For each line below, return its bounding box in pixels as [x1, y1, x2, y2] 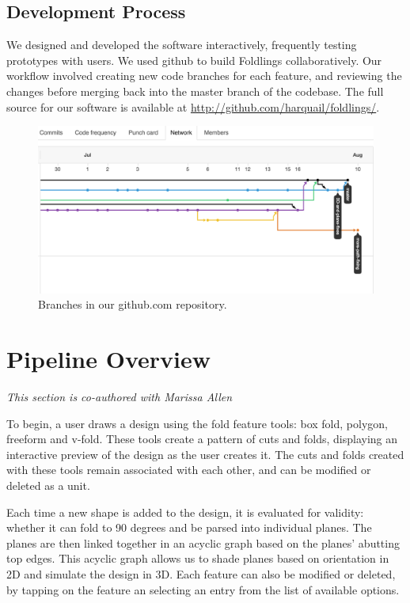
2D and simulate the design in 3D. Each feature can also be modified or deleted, [6, 566, 396, 582]
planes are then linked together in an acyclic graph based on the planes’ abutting [6, 534, 400, 551]
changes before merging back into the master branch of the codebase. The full [6, 82, 384, 99]
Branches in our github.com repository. [38, 296, 227, 313]
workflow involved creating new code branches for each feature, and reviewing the [6, 67, 402, 84]
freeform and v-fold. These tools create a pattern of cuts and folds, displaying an [6, 430, 398, 447]
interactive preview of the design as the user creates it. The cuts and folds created [6, 446, 404, 462]
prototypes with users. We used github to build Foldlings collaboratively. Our [6, 51, 382, 68]
